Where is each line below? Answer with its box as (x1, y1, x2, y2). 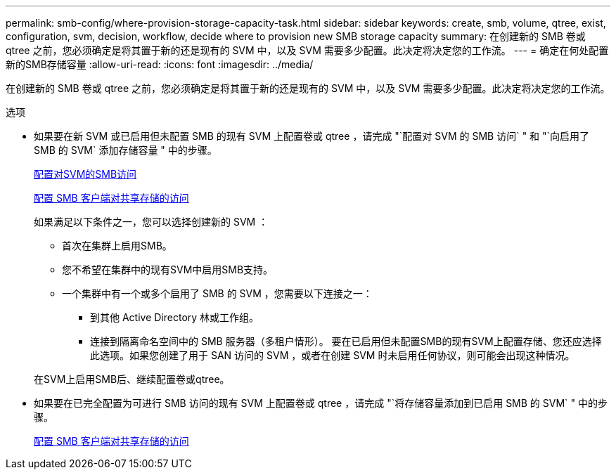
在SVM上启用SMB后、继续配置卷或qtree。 (34, 373, 230, 385)
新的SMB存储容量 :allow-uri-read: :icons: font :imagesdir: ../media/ (6, 58, 314, 70)
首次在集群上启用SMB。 (62, 240, 172, 252)
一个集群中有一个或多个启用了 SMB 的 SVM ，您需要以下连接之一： (62, 287, 373, 299)
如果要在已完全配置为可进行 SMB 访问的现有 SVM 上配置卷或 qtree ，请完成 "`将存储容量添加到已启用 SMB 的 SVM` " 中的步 (34, 397, 608, 409)
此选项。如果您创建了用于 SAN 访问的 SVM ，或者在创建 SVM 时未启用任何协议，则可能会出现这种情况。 (90, 349, 575, 361)
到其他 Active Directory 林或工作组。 (90, 311, 259, 323)
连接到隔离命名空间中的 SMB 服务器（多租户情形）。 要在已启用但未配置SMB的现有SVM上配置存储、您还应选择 (90, 335, 602, 347)
